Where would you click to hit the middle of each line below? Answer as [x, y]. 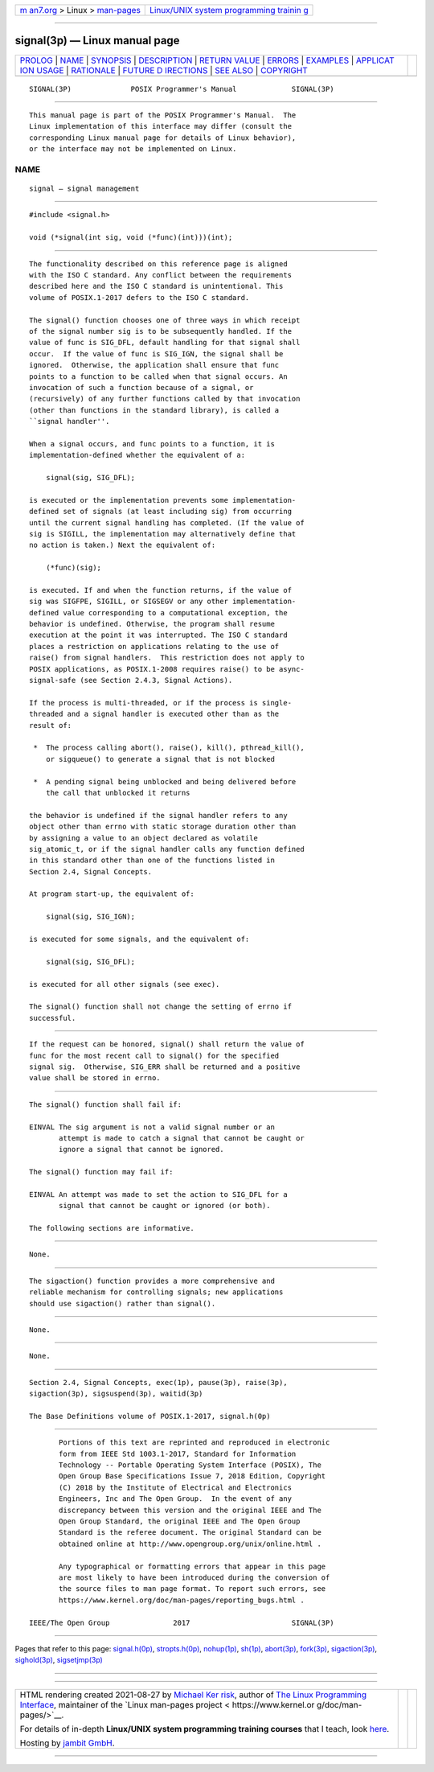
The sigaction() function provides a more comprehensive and [152, 1281]
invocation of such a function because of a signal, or [141, 387]
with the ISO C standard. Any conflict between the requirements [161, 275]
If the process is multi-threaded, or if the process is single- [161, 703]
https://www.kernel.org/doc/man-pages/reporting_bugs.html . [182, 1600]
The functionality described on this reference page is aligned [159, 264]
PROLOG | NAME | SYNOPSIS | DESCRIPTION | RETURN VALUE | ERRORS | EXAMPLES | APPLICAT [207, 60]
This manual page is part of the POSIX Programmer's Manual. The [163, 115]
